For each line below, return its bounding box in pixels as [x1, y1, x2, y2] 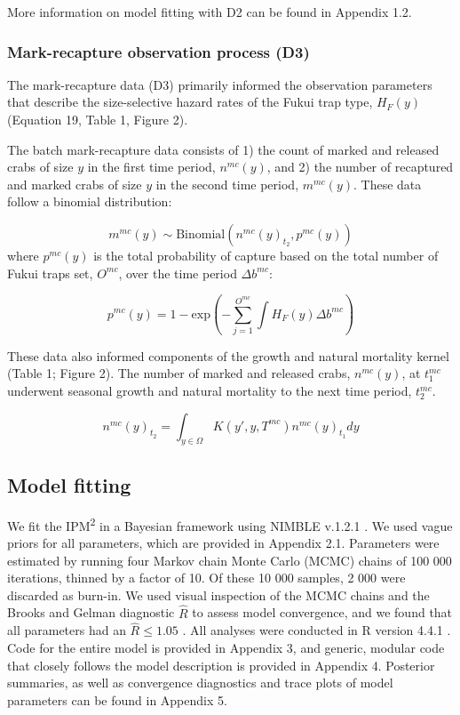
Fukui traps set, [7, 263, 93, 282]
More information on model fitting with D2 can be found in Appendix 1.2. [7, 3, 412, 20]
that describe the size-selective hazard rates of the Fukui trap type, [7, 92, 373, 111]
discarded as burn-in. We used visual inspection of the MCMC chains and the [7, 585, 430, 604]
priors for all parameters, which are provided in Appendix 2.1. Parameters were [7, 533, 440, 551]
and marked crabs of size [7, 174, 142, 193]
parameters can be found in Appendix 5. [7, 690, 227, 709]
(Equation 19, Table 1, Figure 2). [7, 110, 188, 128]
